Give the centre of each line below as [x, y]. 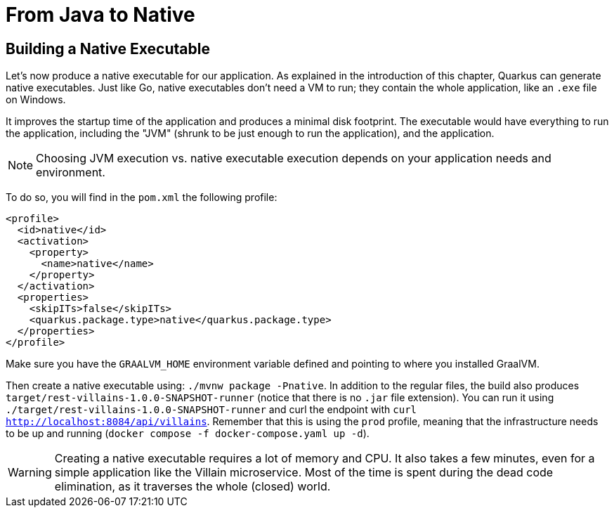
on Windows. [36, 100]
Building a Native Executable [108, 48]
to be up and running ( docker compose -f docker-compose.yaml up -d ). [188, 434]
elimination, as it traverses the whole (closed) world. [192, 487]
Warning [30, 473]
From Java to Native [100, 15]
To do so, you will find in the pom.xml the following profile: [142, 197]
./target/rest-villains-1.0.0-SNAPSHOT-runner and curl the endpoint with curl [211, 410]
